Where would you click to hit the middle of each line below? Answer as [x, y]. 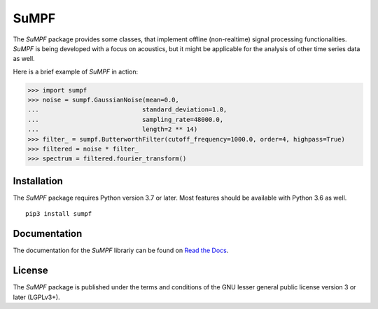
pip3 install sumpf [59, 214]
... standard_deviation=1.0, [127, 110]
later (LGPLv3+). [36, 297]
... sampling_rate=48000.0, [126, 119]
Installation [38, 181]
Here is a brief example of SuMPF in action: [76, 71]
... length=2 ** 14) [113, 129]
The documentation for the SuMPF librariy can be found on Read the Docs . [121, 250]
